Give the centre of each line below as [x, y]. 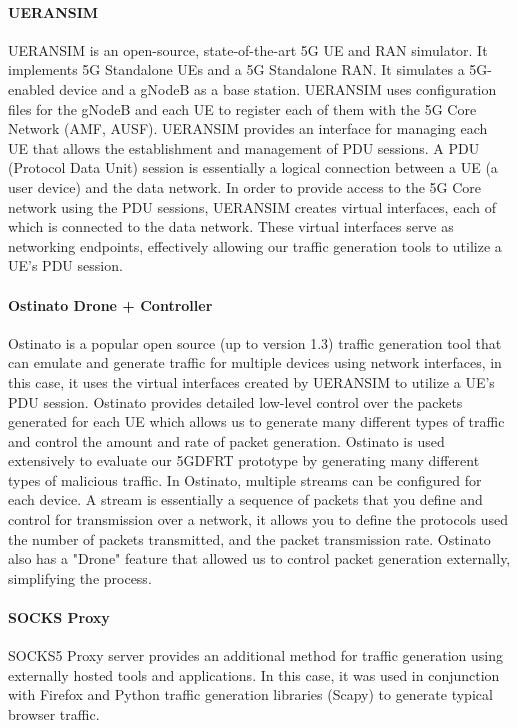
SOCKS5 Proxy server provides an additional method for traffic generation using [256, 655]
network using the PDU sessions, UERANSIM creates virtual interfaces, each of [252, 206]
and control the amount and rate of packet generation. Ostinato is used [226, 440]
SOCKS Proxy [59, 617]
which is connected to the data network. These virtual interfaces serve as [231, 226]
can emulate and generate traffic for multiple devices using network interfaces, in [255, 362]
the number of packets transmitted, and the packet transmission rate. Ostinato [249, 538]
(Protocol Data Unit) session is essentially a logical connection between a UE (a [253, 167]
